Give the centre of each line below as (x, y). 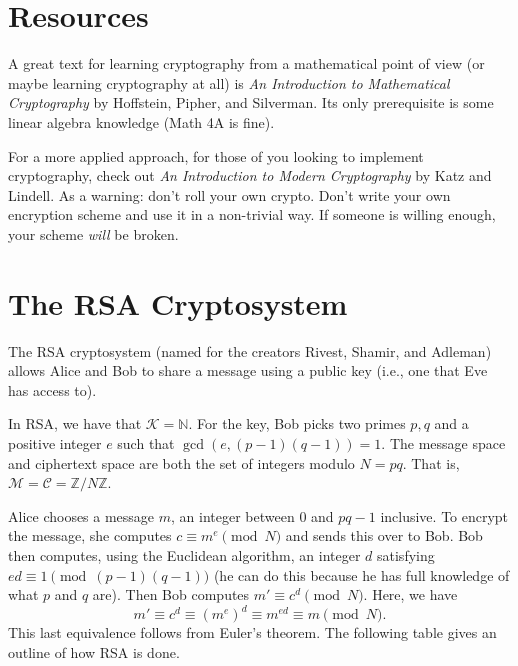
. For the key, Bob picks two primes (297, 423)
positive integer (55, 442)
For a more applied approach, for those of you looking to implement (216, 155)
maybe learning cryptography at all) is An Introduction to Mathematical (229, 82)
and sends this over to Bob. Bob (384, 535)
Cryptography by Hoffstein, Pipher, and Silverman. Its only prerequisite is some (251, 102)
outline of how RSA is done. (94, 651)
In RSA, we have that (75, 423)
